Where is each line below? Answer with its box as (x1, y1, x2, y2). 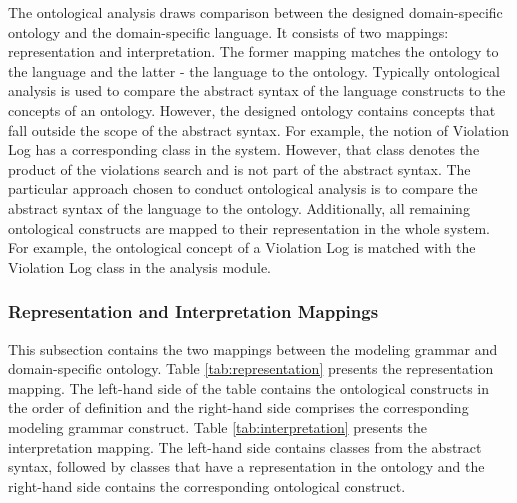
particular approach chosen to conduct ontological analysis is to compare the (8, 178, 478, 199)
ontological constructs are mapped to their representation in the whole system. (8, 217, 491, 238)
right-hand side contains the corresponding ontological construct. (8, 475, 406, 496)
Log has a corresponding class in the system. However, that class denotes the (8, 139, 480, 160)
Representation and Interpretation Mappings (8, 299, 379, 324)
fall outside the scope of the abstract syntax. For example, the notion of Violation (8, 119, 510, 140)
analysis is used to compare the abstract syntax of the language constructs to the (8, 80, 506, 101)
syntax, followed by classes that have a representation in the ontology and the (8, 456, 485, 477)
